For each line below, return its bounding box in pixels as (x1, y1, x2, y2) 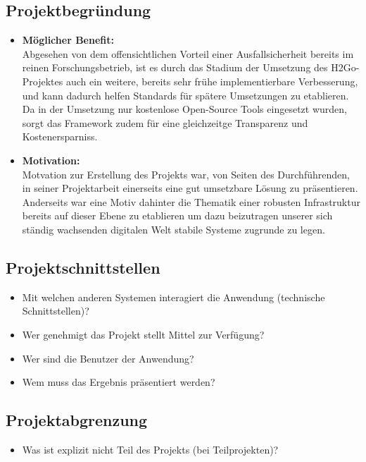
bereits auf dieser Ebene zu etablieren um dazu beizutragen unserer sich (22, 208, 333, 223)
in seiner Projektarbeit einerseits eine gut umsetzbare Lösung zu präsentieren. (22, 181, 358, 195)
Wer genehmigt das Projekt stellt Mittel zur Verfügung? (22, 327, 265, 341)
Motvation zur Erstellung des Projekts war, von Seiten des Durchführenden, (22, 166, 350, 181)
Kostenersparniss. (22, 129, 98, 144)
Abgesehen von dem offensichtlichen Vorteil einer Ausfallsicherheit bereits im (22, 46, 354, 61)
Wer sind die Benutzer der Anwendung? (22, 351, 194, 365)
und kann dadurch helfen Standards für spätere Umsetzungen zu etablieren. (22, 87, 349, 102)
